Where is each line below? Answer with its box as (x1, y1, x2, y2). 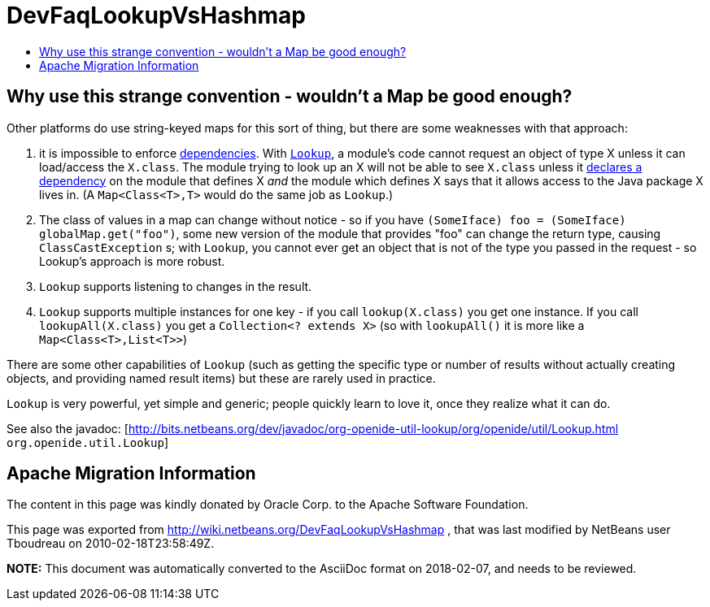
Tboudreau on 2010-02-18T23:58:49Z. (7, 536, 215, 551)
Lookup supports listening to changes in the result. (39, 279, 312, 293)
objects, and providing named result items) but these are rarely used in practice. (7, 371, 436, 385)
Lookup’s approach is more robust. (39, 254, 225, 268)
